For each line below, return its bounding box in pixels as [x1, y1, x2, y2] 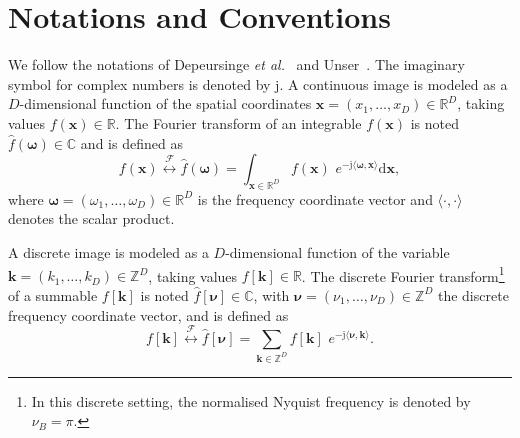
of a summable [8, 284, 98, 305]
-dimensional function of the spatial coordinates [19, 93, 312, 114]
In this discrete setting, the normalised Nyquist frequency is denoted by [31, 390, 471, 411]
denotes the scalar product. [8, 208, 175, 229]
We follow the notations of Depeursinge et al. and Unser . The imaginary [8, 54, 465, 75]
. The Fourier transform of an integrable [115, 112, 362, 133]
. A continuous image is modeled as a [279, 73, 508, 94]
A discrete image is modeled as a [8, 242, 209, 263]
